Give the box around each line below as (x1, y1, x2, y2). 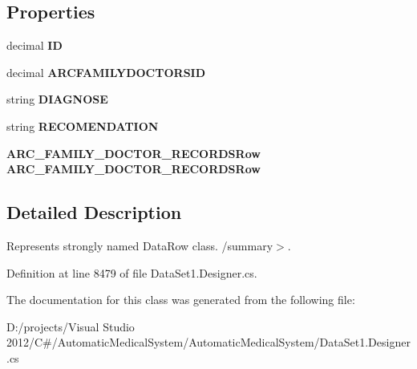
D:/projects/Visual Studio (6, 318, 135, 335)
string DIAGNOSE (6, 91, 108, 107)
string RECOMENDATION (6, 117, 159, 134)
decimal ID (6, 37, 63, 54)
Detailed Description (6, 200, 182, 225)
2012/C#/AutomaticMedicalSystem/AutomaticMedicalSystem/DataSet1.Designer (6, 334, 411, 351)
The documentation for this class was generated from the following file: (6, 291, 355, 308)
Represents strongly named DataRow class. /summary (6, 237, 273, 253)
